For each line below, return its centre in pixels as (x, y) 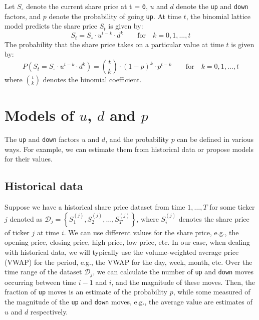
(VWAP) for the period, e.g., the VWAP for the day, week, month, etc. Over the (128, 262)
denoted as (26, 218)
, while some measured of (212, 292)
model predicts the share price (51, 26)
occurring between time (41, 282)
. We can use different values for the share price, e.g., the (151, 232)
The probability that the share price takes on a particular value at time (114, 44)
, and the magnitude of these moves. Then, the (183, 282)
